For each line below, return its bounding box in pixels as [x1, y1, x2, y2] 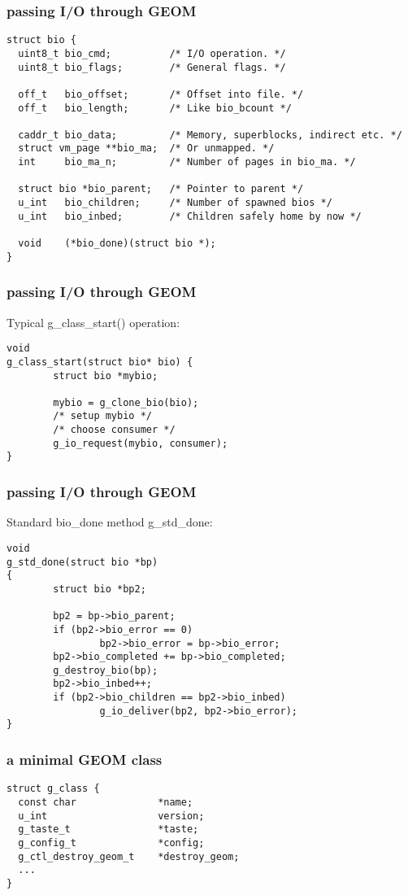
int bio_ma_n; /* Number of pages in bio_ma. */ [18, 156, 356, 168]
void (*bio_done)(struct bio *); [18, 238, 216, 250]
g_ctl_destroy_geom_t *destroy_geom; [18, 850, 240, 862]
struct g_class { [7, 783, 100, 795]
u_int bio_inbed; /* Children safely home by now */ [18, 210, 362, 222]
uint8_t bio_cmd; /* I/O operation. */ [18, 47, 286, 59]
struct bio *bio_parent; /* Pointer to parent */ [18, 183, 304, 195]
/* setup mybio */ [53, 410, 152, 422]
